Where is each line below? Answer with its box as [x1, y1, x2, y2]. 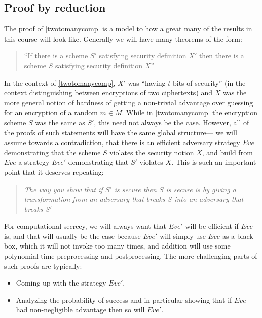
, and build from [202, 147, 253, 157]
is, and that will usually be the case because [4, 230, 141, 241]
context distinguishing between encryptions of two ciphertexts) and [4, 87, 213, 98]
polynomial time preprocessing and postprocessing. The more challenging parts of [4, 251, 257, 261]
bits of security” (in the [172, 77, 246, 88]
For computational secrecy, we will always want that [4, 221, 167, 231]
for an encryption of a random [4, 107, 98, 118]
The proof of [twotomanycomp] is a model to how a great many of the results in [4, 23, 252, 34]
